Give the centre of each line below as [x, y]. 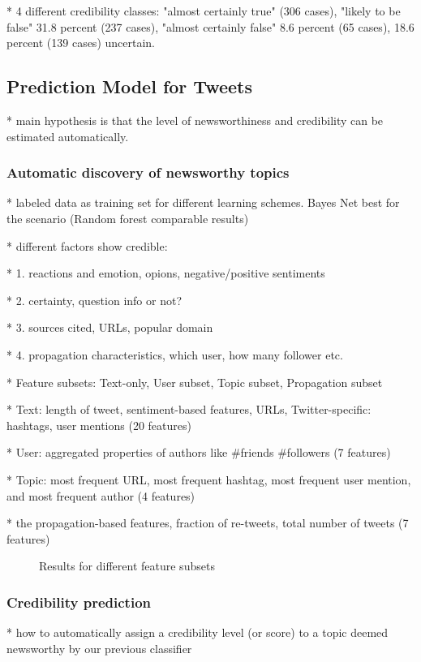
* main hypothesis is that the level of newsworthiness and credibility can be [195, 120]
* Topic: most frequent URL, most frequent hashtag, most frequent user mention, [209, 479]
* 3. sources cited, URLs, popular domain [110, 327]
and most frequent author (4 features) [101, 495]
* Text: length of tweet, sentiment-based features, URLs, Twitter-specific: [189, 409]
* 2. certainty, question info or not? [95, 300]
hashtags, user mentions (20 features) [99, 425]
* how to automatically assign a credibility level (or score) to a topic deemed [198, 632]
